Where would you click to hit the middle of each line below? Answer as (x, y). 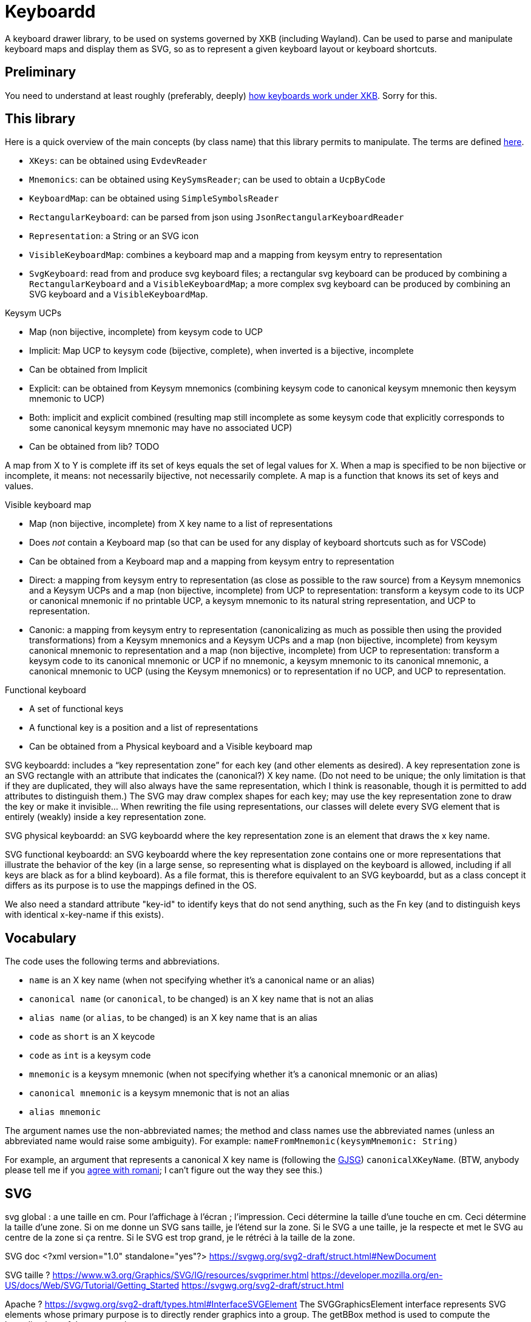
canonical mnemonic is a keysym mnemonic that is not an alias (159, 1093)
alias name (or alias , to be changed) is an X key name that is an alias (173, 1018)
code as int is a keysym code (90, 1056)
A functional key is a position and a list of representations (144, 728)
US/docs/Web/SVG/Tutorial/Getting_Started (92, 1286)
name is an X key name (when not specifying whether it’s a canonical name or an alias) (202, 980)
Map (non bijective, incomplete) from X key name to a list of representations (181, 524)
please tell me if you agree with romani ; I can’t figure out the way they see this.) (164, 1170)
